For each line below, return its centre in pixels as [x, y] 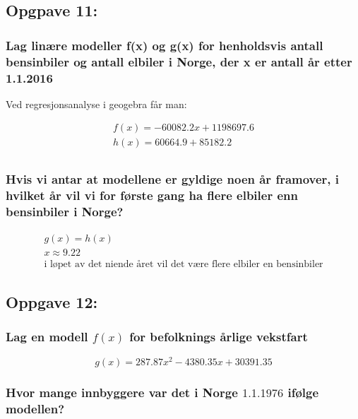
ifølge [303, 392]
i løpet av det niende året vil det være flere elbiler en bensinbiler [184, 264]
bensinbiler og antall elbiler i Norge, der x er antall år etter [179, 61]
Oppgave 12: [52, 302]
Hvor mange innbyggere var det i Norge [122, 392]
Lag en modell [47, 337]
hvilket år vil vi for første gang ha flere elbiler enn [152, 195]
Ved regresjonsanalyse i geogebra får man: [96, 104]
